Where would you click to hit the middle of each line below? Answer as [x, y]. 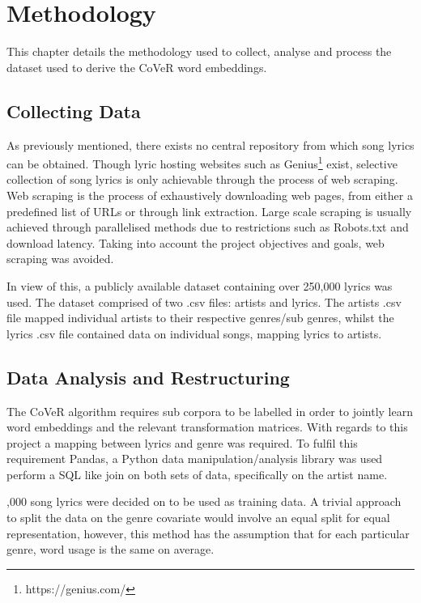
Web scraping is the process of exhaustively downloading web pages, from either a [210, 195]
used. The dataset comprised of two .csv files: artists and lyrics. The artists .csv [204, 301]
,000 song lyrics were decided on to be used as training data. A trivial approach [204, 501]
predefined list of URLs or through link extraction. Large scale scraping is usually [209, 211]
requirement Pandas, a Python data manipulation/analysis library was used [195, 459]
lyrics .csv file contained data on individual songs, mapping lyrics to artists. [194, 333]
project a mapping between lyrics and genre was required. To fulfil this [182, 442]
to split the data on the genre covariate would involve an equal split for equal [198, 518]
